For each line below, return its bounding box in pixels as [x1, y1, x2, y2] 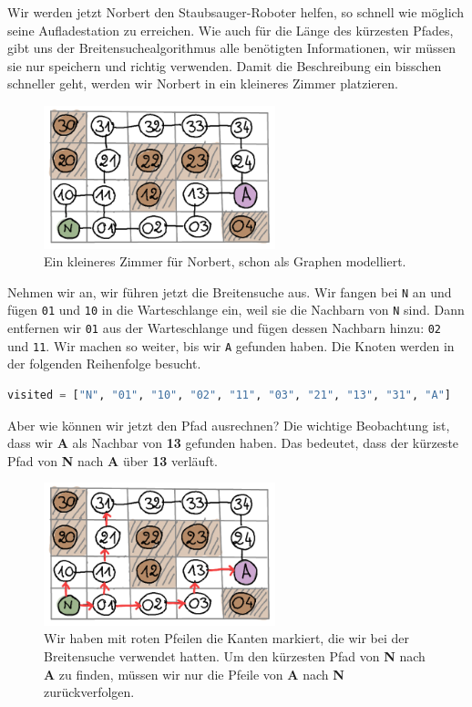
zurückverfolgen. [44, 682, 135, 702]
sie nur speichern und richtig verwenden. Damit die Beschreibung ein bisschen [7, 56, 442, 75]
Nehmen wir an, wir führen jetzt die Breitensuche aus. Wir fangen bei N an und [7, 282, 452, 301]
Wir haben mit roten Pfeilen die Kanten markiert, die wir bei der [44, 629, 410, 648]
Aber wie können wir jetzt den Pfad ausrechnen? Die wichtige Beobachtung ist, [7, 415, 450, 434]
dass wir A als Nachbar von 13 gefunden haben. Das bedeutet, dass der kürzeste [7, 433, 459, 452]
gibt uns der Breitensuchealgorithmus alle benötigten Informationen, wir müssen [7, 38, 456, 57]
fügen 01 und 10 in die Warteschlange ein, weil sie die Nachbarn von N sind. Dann [7, 300, 465, 319]
